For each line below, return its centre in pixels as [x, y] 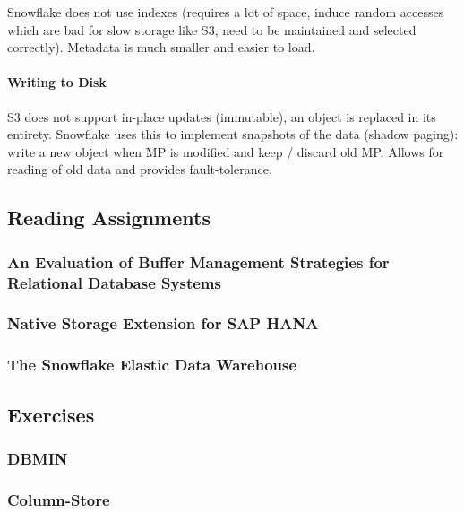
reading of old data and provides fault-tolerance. [140, 169]
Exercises [51, 414]
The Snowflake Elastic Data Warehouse [152, 365]
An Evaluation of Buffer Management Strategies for [198, 261]
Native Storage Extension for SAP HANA [163, 323]
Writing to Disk [57, 82]
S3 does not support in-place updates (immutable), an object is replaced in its [222, 116]
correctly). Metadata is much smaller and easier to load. [161, 47]
